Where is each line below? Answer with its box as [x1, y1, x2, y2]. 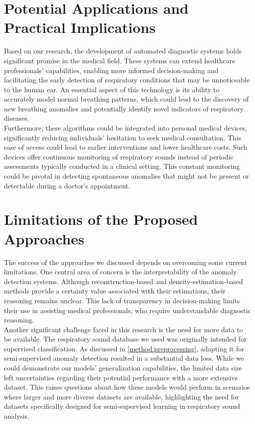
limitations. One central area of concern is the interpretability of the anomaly [4, 266, 237, 277]
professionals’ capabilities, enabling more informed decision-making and [4, 65, 219, 75]
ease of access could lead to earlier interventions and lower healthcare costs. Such [4, 142, 248, 152]
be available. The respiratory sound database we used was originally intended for [4, 334, 247, 344]
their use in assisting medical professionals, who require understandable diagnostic [4, 305, 251, 315]
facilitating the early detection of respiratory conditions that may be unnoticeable [4, 75, 250, 85]
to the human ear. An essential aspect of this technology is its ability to [4, 84, 220, 94]
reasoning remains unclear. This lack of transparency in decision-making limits [4, 295, 240, 305]
